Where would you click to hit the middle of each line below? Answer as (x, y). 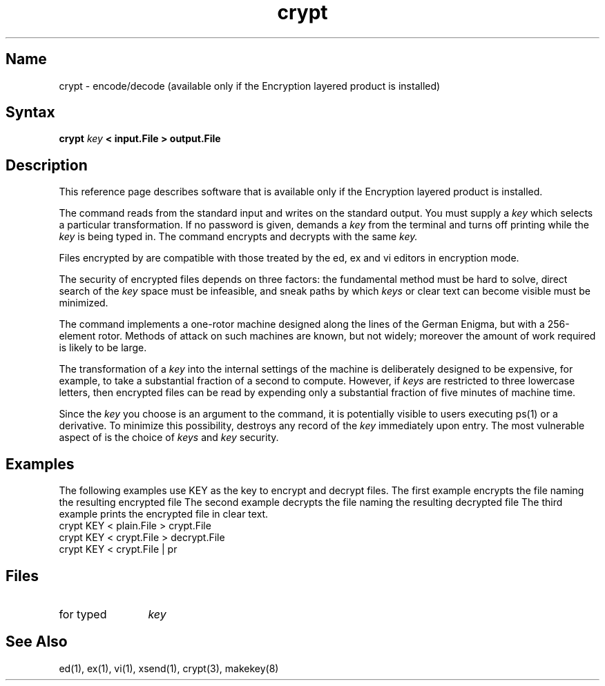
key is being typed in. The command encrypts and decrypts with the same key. (238, 237)
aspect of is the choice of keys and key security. (169, 438)
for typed (83, 614)
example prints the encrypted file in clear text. (164, 514)
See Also (37, 642)
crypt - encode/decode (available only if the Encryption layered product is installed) (250, 86)
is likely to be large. (103, 348)
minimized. (84, 303)
